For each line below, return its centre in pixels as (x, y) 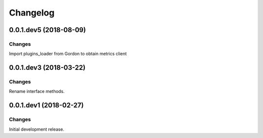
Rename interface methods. (37, 91)
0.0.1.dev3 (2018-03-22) (47, 68)
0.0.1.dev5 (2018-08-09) (47, 30)
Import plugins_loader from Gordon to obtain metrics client (68, 54)
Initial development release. (37, 129)
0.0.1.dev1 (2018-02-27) (46, 105)
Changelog (32, 13)
